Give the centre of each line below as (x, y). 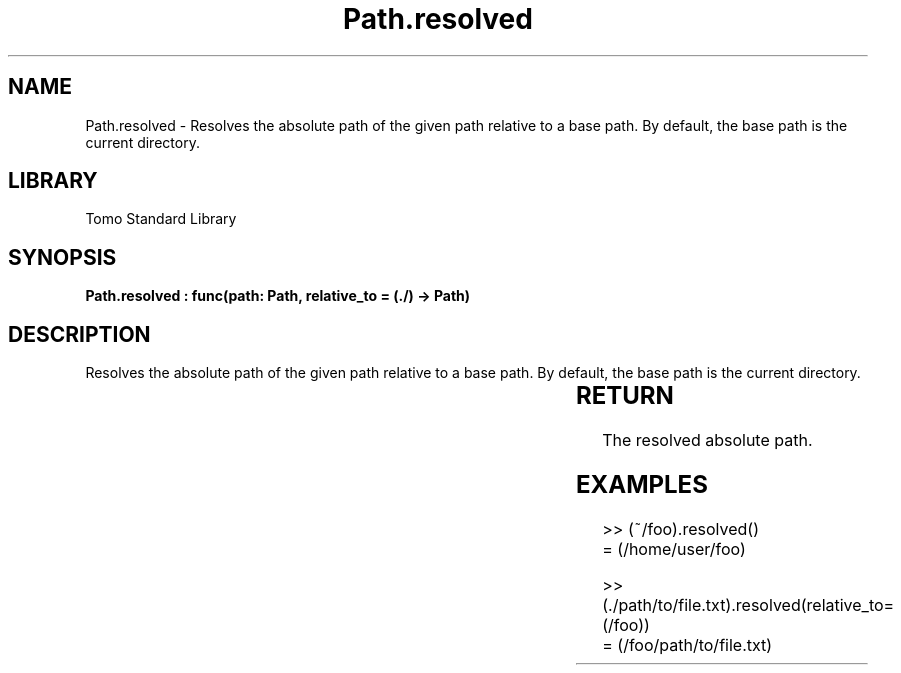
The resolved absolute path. (707, 440)
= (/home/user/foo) (674, 548)
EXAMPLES (641, 484)
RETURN (624, 396)
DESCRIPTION (79, 334)
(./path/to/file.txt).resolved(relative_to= (748, 604)
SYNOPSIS (62, 257)
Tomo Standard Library (161, 219)
